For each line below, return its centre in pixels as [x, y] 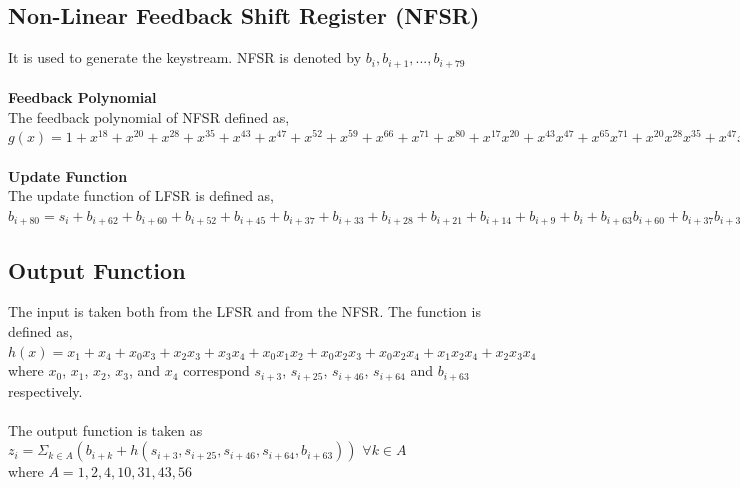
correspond [216, 370]
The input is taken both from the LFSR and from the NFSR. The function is [244, 311]
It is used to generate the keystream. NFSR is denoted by [185, 57]
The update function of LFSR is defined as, [141, 195]
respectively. [45, 390]
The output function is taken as [105, 429]
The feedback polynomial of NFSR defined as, [149, 116]
